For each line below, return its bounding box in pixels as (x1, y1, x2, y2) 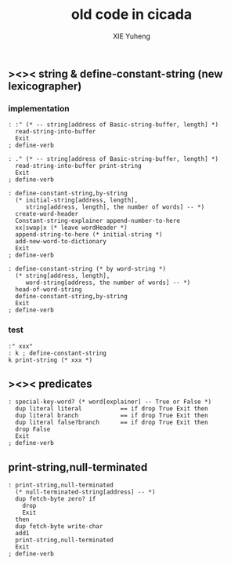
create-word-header (15, 210, 79, 218)
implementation (8, 103, 70, 114)
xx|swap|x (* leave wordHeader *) (15, 224, 128, 232)
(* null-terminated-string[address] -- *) (15, 488, 156, 496)
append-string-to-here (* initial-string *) (15, 231, 163, 239)
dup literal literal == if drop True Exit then (15, 405, 209, 413)
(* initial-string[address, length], (15, 196, 139, 205)
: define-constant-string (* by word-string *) (8, 265, 167, 273)
